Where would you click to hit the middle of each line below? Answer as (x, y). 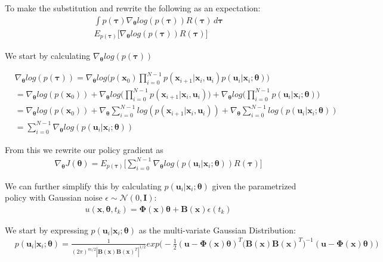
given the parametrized (254, 185)
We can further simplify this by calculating (83, 185)
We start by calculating (48, 56)
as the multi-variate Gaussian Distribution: (217, 230)
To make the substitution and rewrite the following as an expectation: (133, 8)
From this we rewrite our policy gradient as (84, 149)
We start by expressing (47, 230)
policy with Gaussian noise (54, 197)
